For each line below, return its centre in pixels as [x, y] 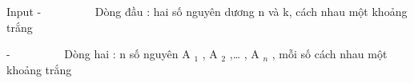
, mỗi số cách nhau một [330, 54]
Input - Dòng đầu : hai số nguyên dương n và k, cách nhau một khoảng [207, 11]
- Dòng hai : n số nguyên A [98, 54]
